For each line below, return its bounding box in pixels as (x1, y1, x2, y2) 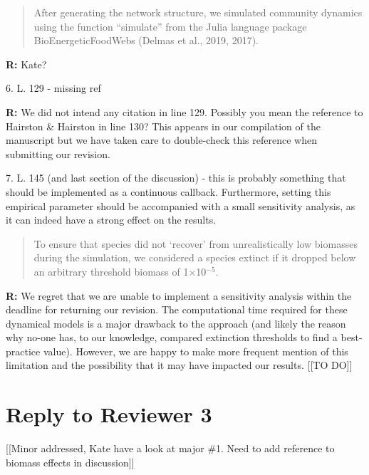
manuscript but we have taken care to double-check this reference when (6, 132, 317, 147)
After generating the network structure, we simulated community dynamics (33, 5, 363, 19)
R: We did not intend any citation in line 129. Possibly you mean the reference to (6, 104, 363, 119)
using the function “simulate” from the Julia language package (33, 19, 307, 33)
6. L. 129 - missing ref (6, 80, 101, 95)
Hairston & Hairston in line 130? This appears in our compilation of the (6, 118, 321, 133)
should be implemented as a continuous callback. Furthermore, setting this (6, 184, 331, 199)
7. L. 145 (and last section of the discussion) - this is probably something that (6, 170, 346, 185)
